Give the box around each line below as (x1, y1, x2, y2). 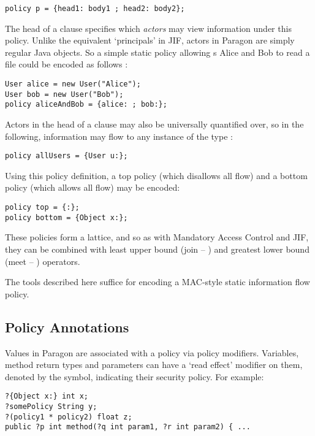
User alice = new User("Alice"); (5, 80, 141, 89)
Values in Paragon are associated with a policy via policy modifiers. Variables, (5, 346, 299, 359)
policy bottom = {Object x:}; (5, 213, 128, 222)
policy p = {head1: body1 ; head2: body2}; (5, 4, 185, 13)
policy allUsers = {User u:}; (5, 151, 128, 161)
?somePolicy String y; (5, 402, 97, 411)
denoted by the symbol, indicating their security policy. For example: (5, 370, 264, 383)
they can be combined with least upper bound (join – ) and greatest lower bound (5, 242, 309, 255)
